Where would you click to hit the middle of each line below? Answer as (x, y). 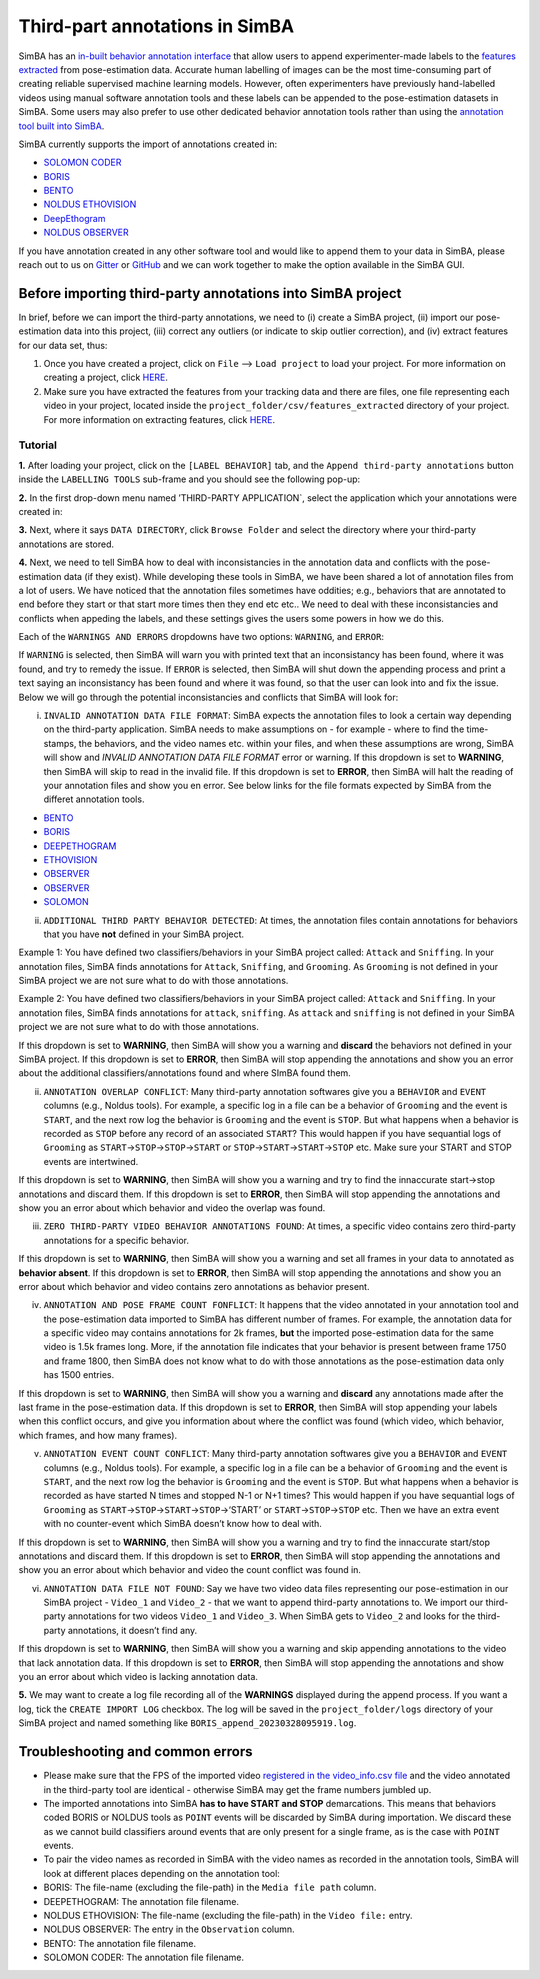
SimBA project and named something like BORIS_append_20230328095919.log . (187, 1723)
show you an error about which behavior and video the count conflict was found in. (190, 1570)
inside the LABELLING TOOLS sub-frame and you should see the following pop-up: (189, 479)
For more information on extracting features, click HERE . (159, 419)
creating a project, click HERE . (106, 377)
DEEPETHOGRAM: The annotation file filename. (141, 1901)
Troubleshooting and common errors (135, 1751)
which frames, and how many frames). (98, 1435)
